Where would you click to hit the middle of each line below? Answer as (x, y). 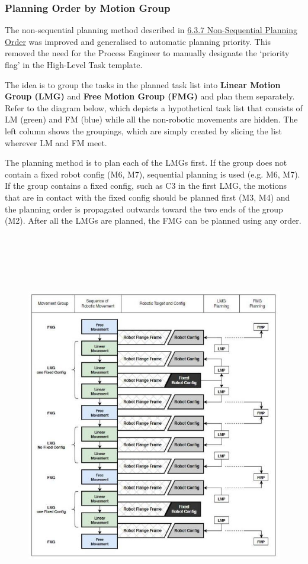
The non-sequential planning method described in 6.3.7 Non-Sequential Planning (151, 30)
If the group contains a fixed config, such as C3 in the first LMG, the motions (146, 186)
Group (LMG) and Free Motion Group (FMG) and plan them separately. (150, 96)
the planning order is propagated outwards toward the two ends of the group (144, 209)
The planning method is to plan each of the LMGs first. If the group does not (146, 162)
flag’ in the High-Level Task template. (74, 65)
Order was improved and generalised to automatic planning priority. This (138, 41)
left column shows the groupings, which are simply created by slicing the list (144, 130)
